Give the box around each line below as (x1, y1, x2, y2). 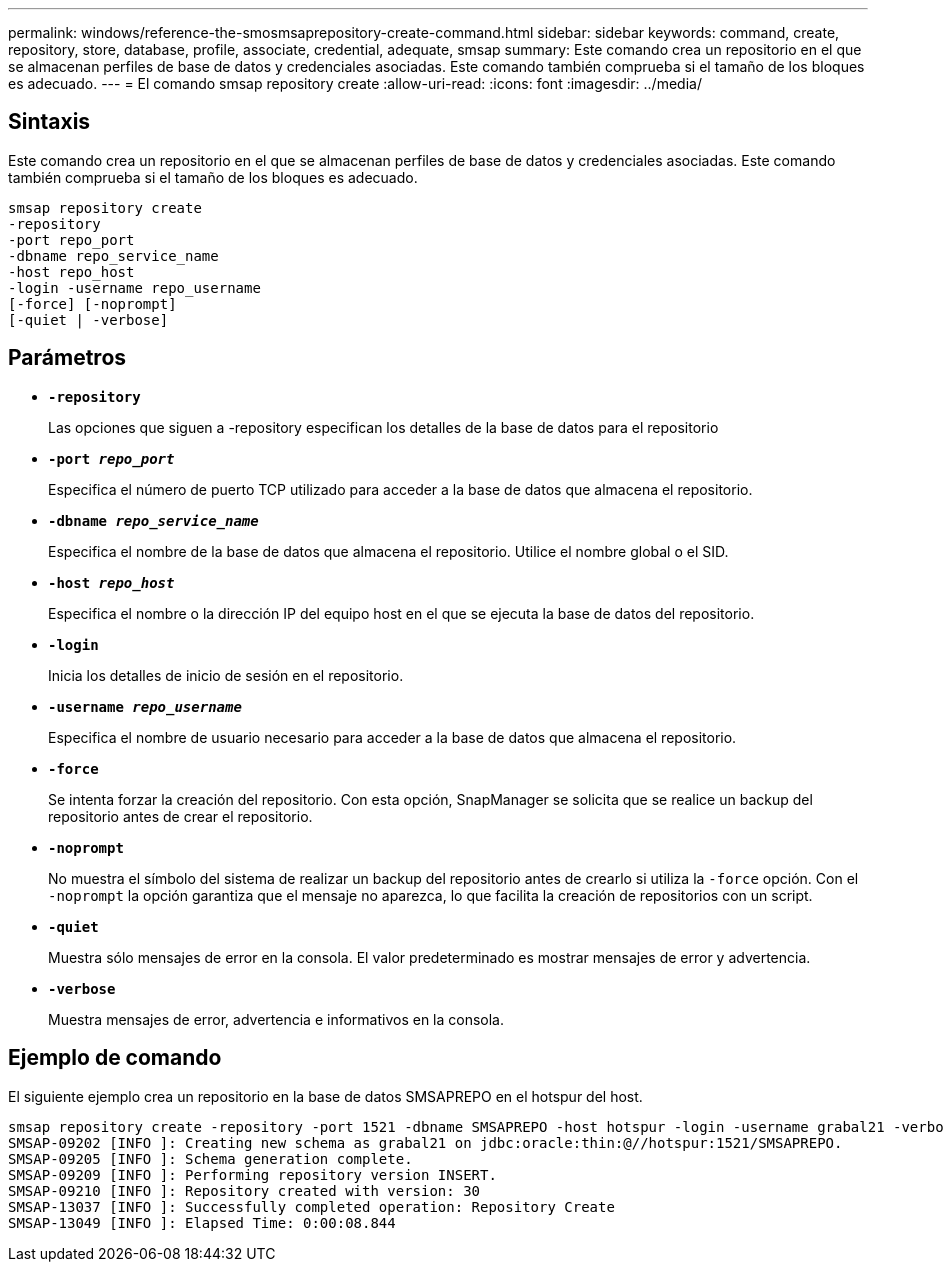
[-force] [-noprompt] (8, 295, 177, 312)
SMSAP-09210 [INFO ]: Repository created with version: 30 (8, 1182, 481, 1199)
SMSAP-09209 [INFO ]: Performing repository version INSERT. (8, 1166, 497, 1183)
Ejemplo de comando (8, 1045, 222, 1071)
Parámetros (8, 345, 127, 371)
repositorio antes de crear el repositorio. (48, 807, 313, 825)
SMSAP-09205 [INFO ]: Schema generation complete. (8, 1150, 413, 1167)
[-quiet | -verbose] (8, 311, 169, 328)
